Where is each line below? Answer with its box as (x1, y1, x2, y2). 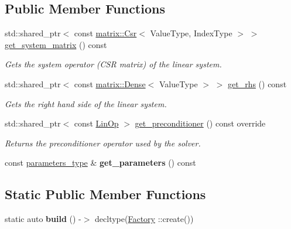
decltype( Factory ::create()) (95, 213, 194, 225)
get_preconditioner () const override (135, 117, 266, 129)
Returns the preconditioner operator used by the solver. (5, 136, 201, 149)
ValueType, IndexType (150, 27, 232, 39)
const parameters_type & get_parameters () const (5, 156, 196, 169)
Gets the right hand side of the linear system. (5, 97, 167, 110)
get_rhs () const (227, 77, 287, 90)
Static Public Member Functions (5, 185, 206, 203)
